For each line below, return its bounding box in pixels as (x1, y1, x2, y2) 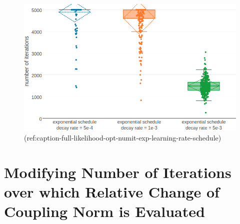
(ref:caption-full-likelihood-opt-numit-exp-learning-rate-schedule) (24, 132, 221, 142)
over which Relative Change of (4, 181, 219, 201)
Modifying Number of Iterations (4, 161, 231, 182)
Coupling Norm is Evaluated (4, 200, 205, 221)
